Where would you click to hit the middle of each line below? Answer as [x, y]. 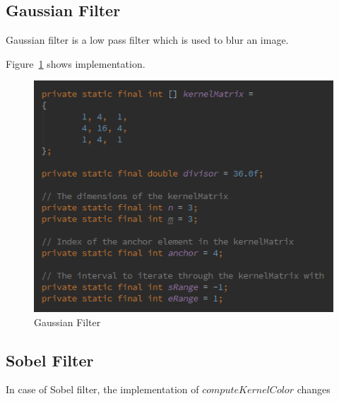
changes [314, 389]
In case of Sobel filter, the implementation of [102, 389]
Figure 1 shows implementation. [76, 63]
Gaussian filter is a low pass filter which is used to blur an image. [147, 40]
